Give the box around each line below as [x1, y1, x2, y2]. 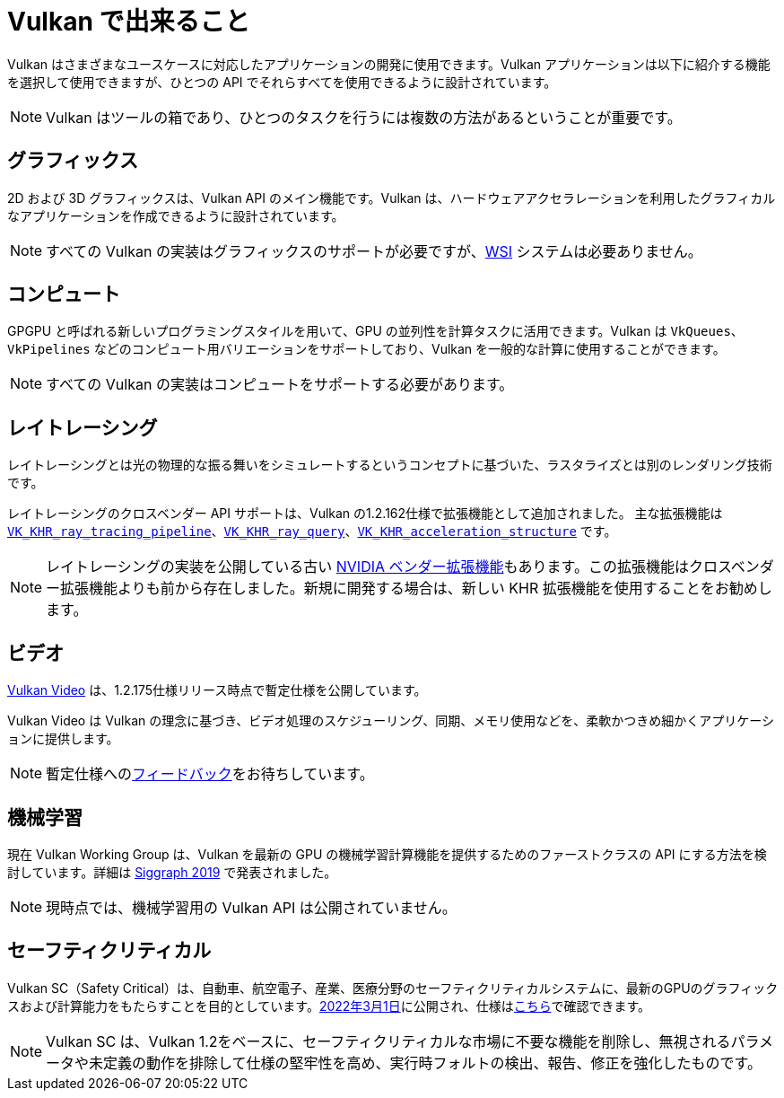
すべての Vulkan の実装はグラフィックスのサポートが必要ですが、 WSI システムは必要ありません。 [46, 242, 702, 260]
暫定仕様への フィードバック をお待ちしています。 [46, 765, 374, 784]
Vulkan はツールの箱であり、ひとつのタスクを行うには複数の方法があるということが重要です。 [46, 108, 682, 127]
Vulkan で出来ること [7, 6, 250, 37]
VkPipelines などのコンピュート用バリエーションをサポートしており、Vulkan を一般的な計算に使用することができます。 [7, 341, 726, 357]
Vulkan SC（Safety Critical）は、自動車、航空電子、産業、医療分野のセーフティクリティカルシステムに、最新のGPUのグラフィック [7, 979, 779, 996]
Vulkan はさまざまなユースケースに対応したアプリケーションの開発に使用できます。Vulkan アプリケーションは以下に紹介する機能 [7, 56, 771, 72]
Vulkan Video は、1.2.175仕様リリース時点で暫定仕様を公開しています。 [7, 682, 427, 698]
